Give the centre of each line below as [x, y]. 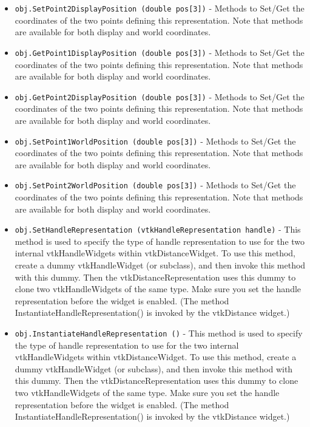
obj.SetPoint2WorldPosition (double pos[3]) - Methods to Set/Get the [155, 185]
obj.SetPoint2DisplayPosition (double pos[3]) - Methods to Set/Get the [160, 8]
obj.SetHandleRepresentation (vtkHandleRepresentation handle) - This [158, 229]
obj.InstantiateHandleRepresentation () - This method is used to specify [159, 333]
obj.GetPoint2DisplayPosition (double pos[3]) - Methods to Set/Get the [160, 96]
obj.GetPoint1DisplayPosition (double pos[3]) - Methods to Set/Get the [160, 52]
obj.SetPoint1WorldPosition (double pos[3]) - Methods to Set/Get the [155, 141]
